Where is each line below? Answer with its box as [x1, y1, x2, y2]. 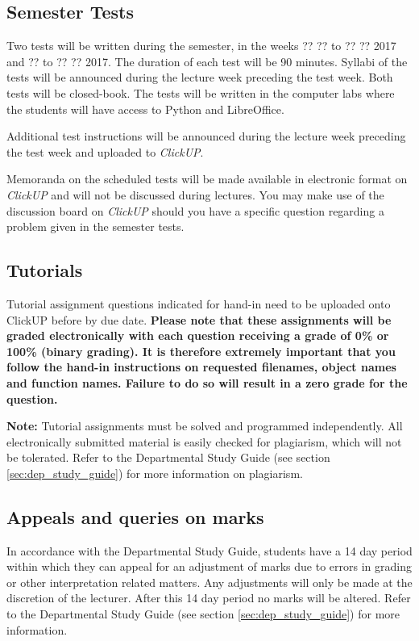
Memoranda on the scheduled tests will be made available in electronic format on [6, 170, 408, 187]
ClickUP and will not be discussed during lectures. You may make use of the [6, 186, 384, 203]
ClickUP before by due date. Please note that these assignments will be [6, 311, 392, 328]
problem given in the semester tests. [6, 218, 185, 235]
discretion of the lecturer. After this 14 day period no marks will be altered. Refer [6, 589, 411, 606]
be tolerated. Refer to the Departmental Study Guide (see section [6, 449, 330, 466]
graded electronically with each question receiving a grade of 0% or [6, 327, 389, 344]
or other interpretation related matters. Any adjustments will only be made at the [6, 573, 413, 590]
